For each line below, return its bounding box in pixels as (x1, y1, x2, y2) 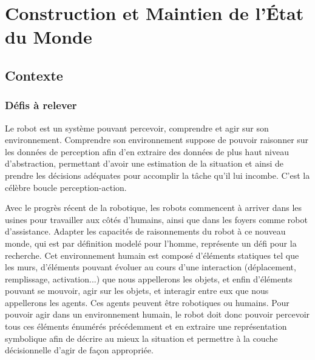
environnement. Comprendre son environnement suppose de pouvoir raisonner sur (5, 133, 309, 146)
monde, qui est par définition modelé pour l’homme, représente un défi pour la (5, 236, 297, 249)
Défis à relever (5, 98, 77, 113)
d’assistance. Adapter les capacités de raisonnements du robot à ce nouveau (5, 225, 286, 238)
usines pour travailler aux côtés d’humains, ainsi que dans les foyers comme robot (5, 213, 308, 225)
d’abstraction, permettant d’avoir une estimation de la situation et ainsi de (5, 157, 283, 170)
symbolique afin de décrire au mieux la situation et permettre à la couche (5, 332, 278, 344)
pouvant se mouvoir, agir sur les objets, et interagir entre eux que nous (5, 284, 269, 297)
